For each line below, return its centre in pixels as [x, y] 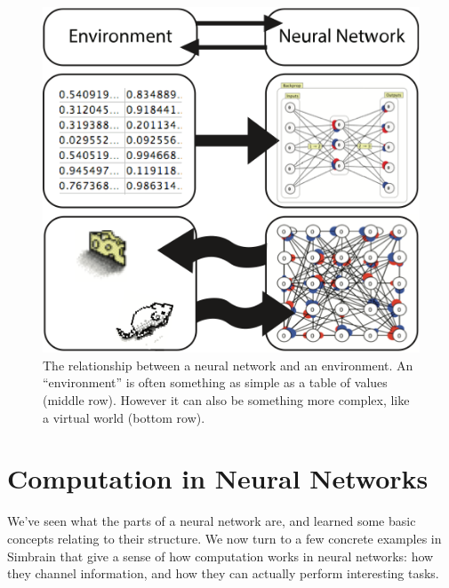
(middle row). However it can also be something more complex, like [226, 400]
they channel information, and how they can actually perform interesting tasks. [223, 573]
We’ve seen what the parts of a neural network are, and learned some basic [212, 521]
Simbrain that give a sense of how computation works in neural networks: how [220, 556]
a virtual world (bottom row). [124, 417]
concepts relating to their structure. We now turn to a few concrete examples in [224, 538]
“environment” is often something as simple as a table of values [215, 382]
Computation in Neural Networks [218, 478]
